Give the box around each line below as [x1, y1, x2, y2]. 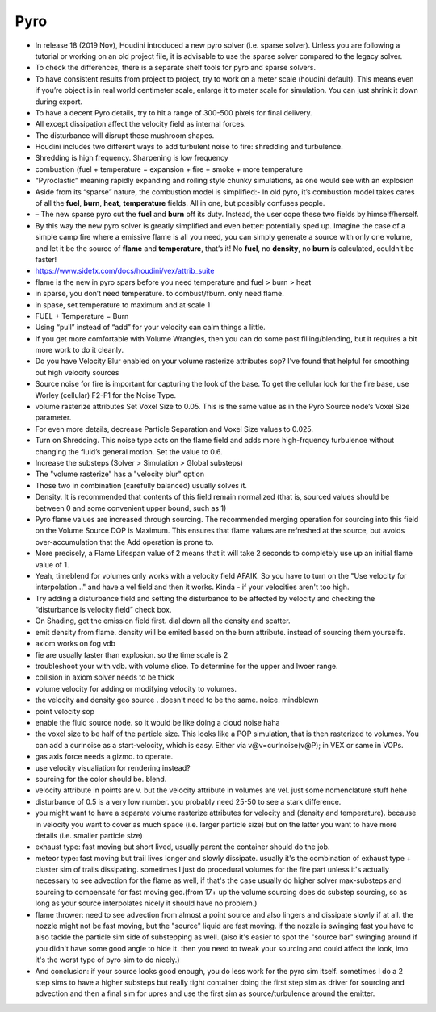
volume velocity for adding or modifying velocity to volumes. [35, 684, 237, 693]
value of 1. [35, 559, 69, 569]
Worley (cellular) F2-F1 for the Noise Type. [35, 390, 177, 399]
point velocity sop [35, 706, 95, 716]
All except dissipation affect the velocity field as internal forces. [35, 119, 246, 129]
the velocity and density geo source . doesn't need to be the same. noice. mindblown [35, 695, 319, 705]
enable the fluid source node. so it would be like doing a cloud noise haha [35, 717, 280, 727]
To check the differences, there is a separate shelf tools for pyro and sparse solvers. [35, 63, 317, 73]
